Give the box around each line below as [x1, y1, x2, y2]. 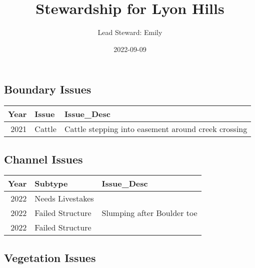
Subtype [34, 177, 68, 189]
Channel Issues [4, 151, 83, 166]
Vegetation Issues [4, 249, 96, 265]
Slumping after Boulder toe [101, 207, 197, 219]
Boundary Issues [4, 81, 91, 97]
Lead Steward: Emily [97, 27, 162, 37]
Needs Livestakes [34, 192, 94, 204]
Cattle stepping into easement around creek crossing [64, 123, 247, 135]
